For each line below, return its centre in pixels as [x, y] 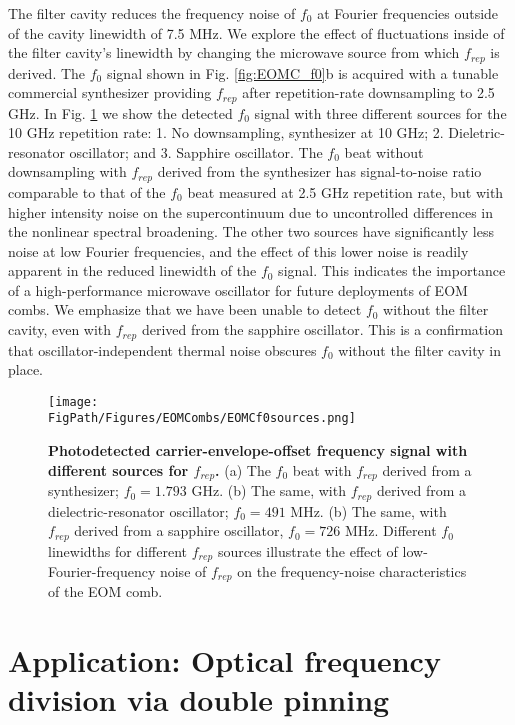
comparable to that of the [87, 191]
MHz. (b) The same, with [368, 510]
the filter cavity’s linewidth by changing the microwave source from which [234, 52]
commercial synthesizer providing [110, 92]
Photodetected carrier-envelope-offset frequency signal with [258, 450]
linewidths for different [118, 550]
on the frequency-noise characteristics [352, 571]
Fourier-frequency [102, 571]
